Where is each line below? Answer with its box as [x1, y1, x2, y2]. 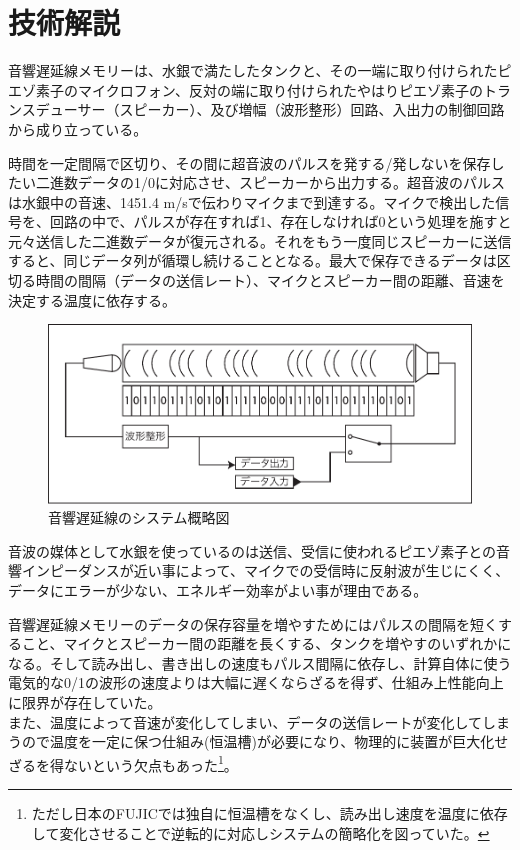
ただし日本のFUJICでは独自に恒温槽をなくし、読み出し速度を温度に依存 [31, 802, 508, 823]
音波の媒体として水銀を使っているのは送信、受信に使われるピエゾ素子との [8, 540, 497, 561]
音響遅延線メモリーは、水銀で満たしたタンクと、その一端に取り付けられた [8, 60, 498, 81]
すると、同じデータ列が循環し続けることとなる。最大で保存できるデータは [8, 250, 497, 271]
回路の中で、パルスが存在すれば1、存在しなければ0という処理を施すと [49, 211, 512, 232]
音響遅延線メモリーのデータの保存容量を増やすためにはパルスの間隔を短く [8, 613, 498, 634]
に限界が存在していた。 [8, 691, 162, 712]
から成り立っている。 [8, 118, 148, 139]
